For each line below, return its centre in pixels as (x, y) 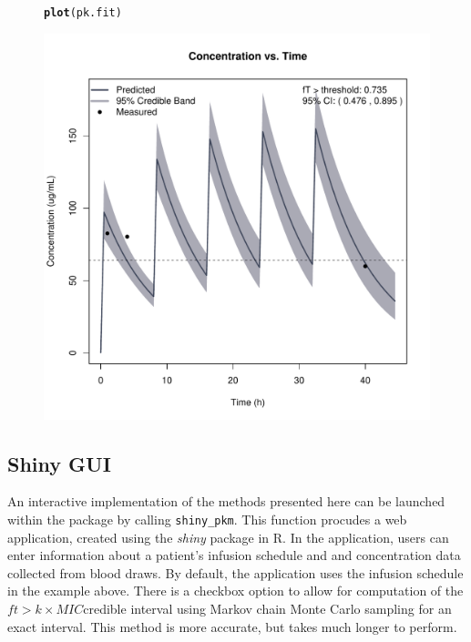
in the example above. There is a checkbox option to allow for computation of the (235, 591)
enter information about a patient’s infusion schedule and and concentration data (234, 555)
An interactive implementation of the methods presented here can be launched (226, 501)
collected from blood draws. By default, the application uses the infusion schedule (235, 572)
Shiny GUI (59, 463)
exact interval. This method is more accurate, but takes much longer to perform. (232, 626)
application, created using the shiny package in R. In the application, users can (228, 537)
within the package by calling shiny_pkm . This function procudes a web (207, 520)
